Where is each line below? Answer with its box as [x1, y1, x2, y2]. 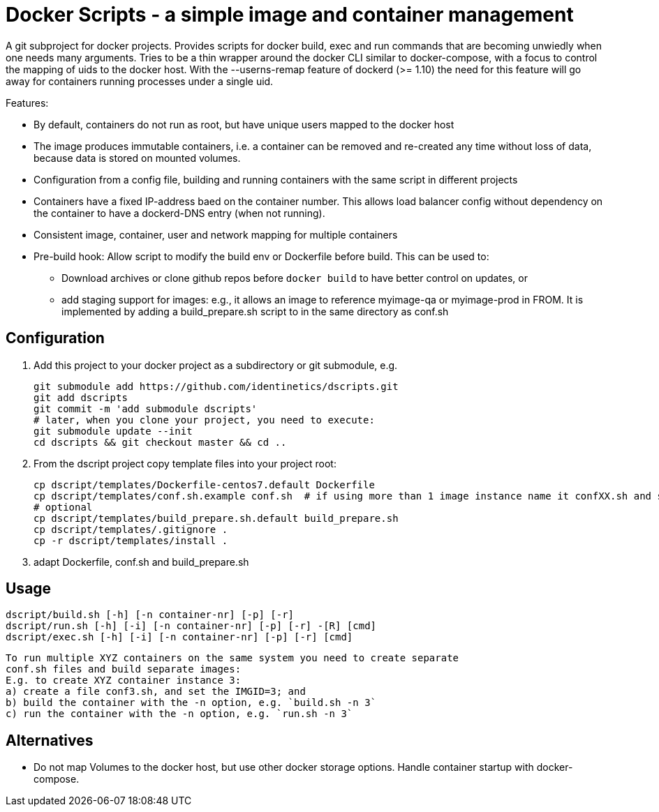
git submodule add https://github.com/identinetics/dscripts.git [34, 380, 399, 392]
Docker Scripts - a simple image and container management [6, 3, 574, 27]
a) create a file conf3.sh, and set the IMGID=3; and [6, 686, 306, 698]
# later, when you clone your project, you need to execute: [34, 414, 375, 426]
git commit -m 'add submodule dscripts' [34, 403, 258, 414]
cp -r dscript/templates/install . [34, 534, 228, 546]
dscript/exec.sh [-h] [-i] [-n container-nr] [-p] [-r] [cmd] [6, 631, 353, 643]
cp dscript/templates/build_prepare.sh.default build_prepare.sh [34, 512, 399, 524]
